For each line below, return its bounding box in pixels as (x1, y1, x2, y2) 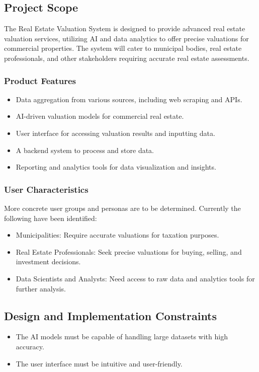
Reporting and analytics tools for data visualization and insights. (16, 162, 216, 172)
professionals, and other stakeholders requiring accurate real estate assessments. (4, 52, 249, 63)
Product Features (4, 74, 76, 87)
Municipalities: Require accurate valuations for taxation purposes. (16, 230, 219, 240)
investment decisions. (16, 256, 81, 267)
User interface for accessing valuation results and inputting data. (16, 127, 215, 138)
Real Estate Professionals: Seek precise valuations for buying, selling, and (16, 246, 242, 257)
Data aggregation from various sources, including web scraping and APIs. (16, 94, 242, 104)
